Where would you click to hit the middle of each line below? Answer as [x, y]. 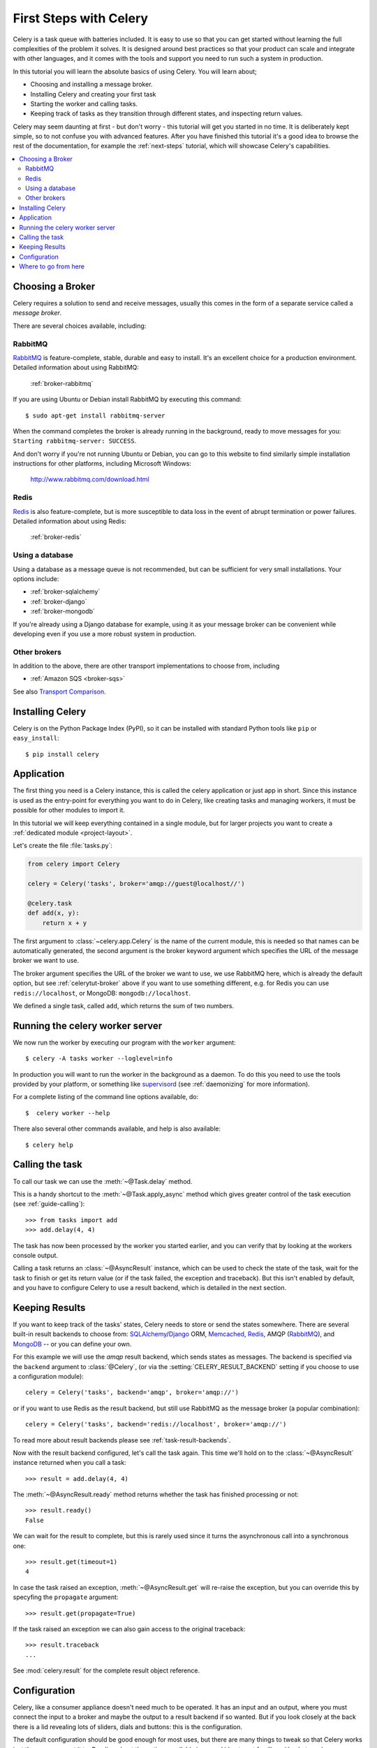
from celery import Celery [74, 864]
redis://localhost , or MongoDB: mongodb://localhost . [102, 993]
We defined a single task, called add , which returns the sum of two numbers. [124, 1006]
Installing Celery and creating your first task [93, 94]
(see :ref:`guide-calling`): [49, 1204]
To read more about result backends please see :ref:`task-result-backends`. [122, 1440]
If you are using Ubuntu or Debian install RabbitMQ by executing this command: [127, 399]
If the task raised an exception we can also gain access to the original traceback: [129, 1628]
